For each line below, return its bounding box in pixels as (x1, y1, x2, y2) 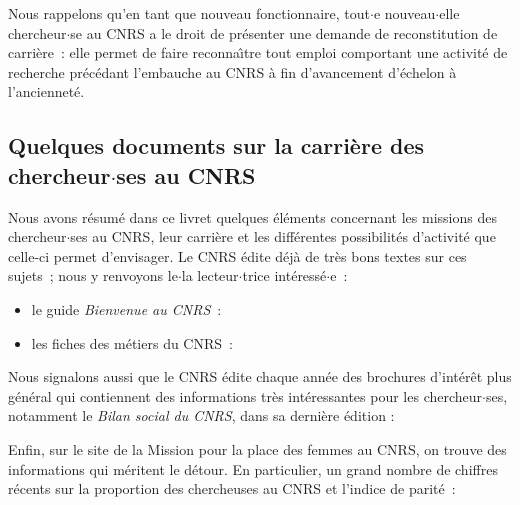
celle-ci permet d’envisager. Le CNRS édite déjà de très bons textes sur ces (8, 245, 467, 266)
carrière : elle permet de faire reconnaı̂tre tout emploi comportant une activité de (8, 42, 508, 63)
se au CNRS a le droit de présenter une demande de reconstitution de (70, 22, 498, 43)
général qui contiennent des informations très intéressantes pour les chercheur (8, 385, 483, 406)
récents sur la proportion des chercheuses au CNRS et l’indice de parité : (8, 478, 456, 499)
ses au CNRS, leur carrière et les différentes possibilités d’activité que (70, 226, 496, 247)
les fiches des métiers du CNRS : (31, 332, 233, 353)
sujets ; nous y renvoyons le (8, 265, 178, 286)
